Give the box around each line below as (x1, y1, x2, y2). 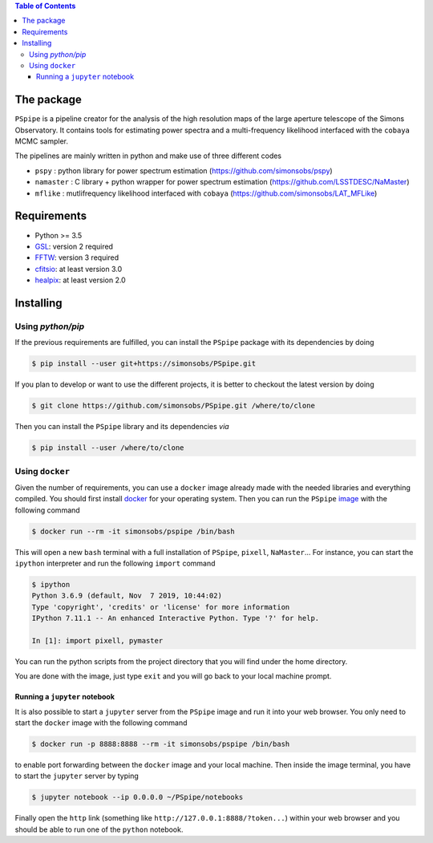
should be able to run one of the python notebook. (14, 825, 184, 834)
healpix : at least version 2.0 (34, 275, 126, 285)
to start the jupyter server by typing (14, 771, 140, 781)
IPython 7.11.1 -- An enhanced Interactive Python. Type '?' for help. (31, 614, 320, 623)
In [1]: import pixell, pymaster (31, 636, 164, 645)
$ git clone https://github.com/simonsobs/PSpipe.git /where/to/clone (31, 401, 316, 411)
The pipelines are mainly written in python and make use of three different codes (14, 151, 282, 160)
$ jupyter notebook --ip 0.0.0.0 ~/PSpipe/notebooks (31, 792, 244, 802)
